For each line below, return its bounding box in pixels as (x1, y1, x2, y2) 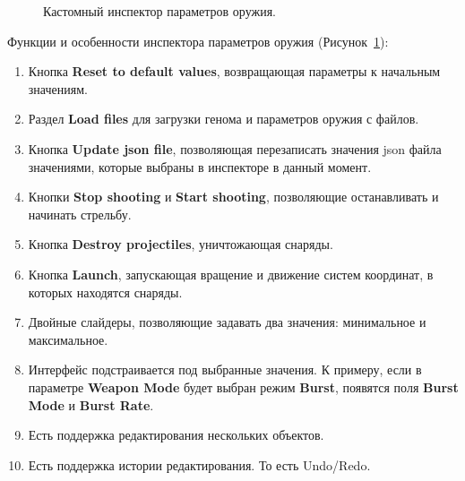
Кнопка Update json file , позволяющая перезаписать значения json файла (28, 139, 442, 158)
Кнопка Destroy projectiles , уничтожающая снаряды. (28, 235, 333, 253)
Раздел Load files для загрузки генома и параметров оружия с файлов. (28, 109, 419, 128)
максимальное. (28, 330, 108, 348)
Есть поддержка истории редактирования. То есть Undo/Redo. (28, 455, 371, 474)
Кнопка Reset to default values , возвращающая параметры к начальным (28, 62, 441, 81)
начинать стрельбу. (28, 204, 132, 223)
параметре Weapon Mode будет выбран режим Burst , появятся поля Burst (28, 377, 459, 396)
